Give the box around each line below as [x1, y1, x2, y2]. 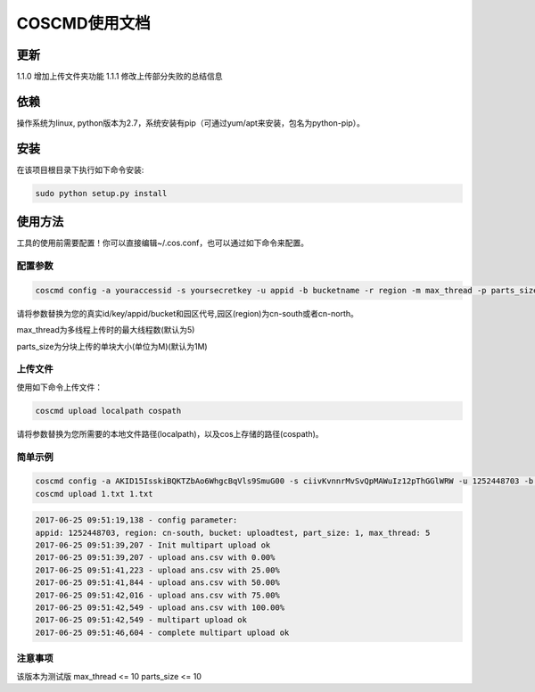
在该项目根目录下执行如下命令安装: [16, 164, 144, 175]
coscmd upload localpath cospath [35, 406, 182, 416]
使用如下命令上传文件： [16, 382, 103, 392]
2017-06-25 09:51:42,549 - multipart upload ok [35, 615, 247, 625]
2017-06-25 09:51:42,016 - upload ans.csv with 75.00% [35, 589, 280, 600]
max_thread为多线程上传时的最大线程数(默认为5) [16, 325, 195, 335]
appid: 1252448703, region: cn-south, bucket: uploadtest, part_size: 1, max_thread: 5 [35, 527, 431, 538]
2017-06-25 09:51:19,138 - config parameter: [35, 515, 238, 525]
